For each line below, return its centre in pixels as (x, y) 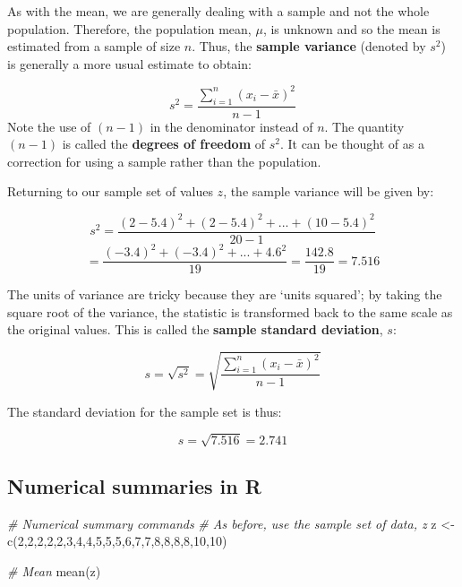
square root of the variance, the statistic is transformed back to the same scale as (230, 311)
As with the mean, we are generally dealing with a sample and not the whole (218, 11)
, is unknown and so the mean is (351, 28)
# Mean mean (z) (54, 571)
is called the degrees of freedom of (163, 144)
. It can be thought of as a (352, 144)
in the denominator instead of (231, 126)
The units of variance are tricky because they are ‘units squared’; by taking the (225, 294)
